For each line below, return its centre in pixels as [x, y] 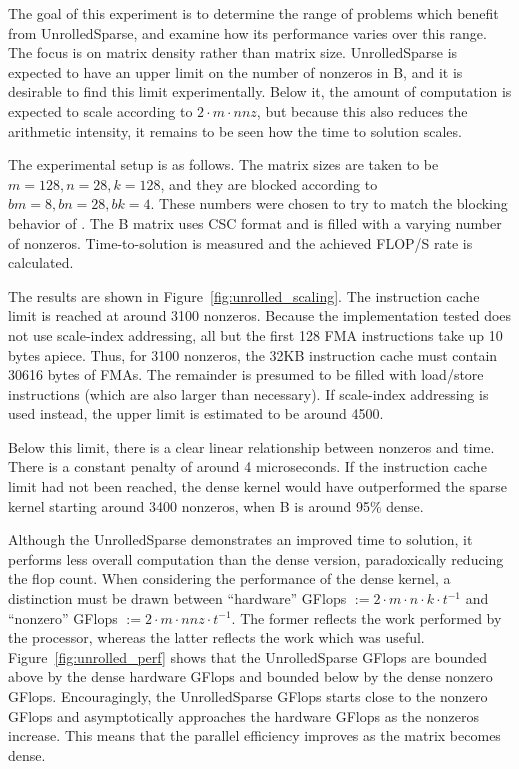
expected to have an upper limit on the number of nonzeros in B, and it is [235, 71]
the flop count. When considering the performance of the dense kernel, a [229, 578]
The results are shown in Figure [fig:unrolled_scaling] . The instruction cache [244, 295]
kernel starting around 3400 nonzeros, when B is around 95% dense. [216, 505]
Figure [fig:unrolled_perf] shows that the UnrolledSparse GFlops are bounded [248, 656]
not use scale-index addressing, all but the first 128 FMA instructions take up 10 [255, 334]
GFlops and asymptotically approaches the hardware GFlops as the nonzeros [243, 715]
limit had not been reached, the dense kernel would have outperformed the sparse [257, 486]
